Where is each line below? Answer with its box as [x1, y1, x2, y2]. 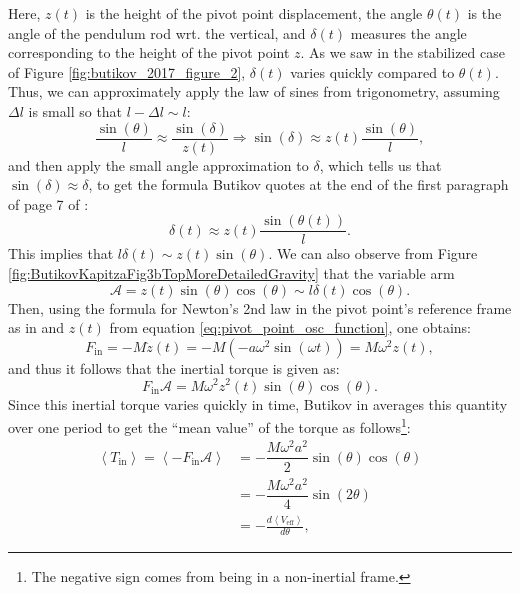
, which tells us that [319, 154, 442, 175]
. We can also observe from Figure [268, 243, 478, 264]
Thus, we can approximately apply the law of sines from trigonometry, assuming [8, 81, 500, 102]
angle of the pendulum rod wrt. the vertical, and [8, 22, 306, 43]
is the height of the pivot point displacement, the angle [85, 3, 423, 23]
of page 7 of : [8, 193, 89, 214]
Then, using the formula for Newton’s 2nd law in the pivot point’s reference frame [8, 297, 512, 318]
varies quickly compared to [290, 61, 455, 82]
